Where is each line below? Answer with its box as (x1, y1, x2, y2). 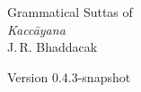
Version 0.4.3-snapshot (7, 67, 131, 86)
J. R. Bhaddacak (7, 38, 98, 56)
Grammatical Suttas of (7, 3, 133, 21)
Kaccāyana (7, 20, 66, 38)
